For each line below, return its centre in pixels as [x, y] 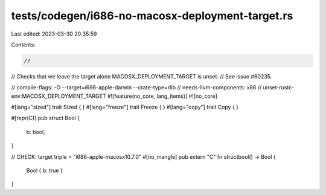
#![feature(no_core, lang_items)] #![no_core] [162, 96]
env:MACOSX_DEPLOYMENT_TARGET [59, 96]
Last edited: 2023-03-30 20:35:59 [54, 34]
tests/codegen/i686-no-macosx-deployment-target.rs [152, 16]
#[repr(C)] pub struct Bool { [46, 118]
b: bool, [36, 132]
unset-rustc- [279, 88]
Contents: [23, 45]
